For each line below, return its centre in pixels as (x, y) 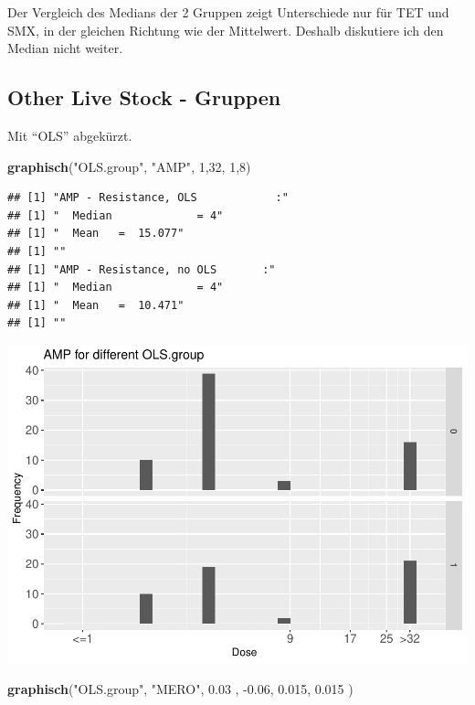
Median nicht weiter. (65, 48)
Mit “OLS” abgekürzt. (70, 135)
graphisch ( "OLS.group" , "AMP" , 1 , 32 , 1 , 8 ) (129, 166)
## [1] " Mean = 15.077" (96, 234)
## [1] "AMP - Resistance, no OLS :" (142, 269)
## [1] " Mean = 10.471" (96, 305)
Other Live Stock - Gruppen (144, 97)
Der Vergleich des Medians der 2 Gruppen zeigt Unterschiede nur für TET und (228, 12)
